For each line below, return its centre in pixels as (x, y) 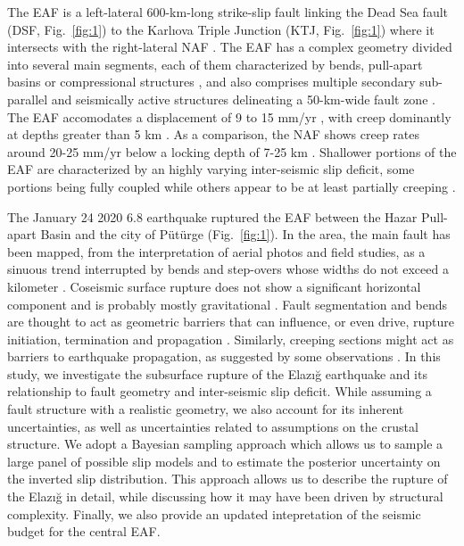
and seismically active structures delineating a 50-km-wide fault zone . (243, 99)
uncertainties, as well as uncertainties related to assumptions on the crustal (213, 426)
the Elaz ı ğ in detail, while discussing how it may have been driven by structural (225, 496)
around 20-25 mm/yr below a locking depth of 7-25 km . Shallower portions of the (232, 151)
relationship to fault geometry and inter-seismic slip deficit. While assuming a (220, 391)
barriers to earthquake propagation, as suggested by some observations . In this (224, 356)
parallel (28, 99)
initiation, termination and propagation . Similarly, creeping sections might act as (231, 339)
